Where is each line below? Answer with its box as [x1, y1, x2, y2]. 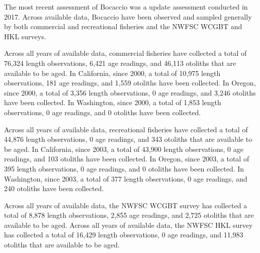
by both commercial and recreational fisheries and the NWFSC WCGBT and [4, 21, 242, 32]
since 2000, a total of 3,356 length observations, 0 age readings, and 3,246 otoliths [4, 87, 256, 98]
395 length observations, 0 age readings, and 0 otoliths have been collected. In [4, 163, 244, 174]
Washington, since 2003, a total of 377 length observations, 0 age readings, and [4, 173, 247, 184]
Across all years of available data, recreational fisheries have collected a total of [4, 124, 248, 134]
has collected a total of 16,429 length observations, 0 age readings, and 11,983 [4, 229, 243, 240]
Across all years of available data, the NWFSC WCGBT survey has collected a [4, 200, 247, 210]
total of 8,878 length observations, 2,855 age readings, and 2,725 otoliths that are [4, 210, 254, 220]
